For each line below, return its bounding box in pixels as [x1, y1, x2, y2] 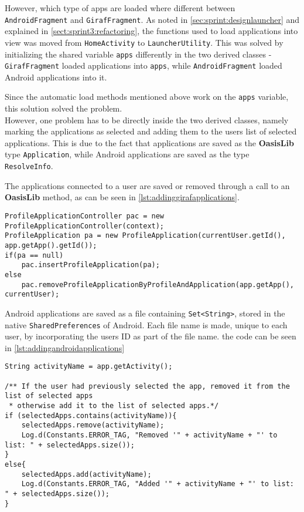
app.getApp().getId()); [5, 241, 97, 250]
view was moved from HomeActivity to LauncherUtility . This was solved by [5, 36, 283, 48]
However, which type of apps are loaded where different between [5, 2, 235, 14]
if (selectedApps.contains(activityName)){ [5, 411, 177, 420]
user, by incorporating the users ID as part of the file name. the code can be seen [5, 330, 296, 342]
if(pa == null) [5, 251, 64, 260]
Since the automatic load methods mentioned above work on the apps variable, [5, 90, 289, 103]
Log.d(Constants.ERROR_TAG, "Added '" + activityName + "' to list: [21, 480, 294, 489]
